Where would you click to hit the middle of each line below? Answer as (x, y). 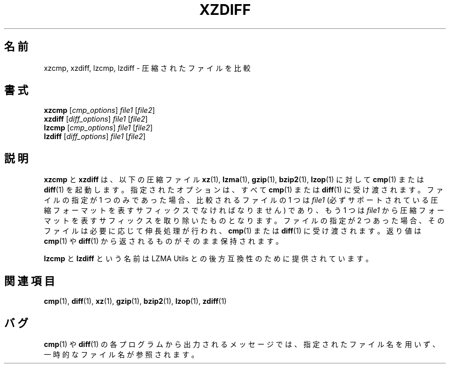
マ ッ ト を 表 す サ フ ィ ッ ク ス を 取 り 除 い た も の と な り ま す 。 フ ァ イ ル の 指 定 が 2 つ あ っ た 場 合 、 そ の (244, 221)
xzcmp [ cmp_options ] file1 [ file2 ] (99, 110)
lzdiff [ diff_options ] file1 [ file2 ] (95, 137)
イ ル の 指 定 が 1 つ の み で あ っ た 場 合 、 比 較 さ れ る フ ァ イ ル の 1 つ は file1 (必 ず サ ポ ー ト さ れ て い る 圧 (241, 200)
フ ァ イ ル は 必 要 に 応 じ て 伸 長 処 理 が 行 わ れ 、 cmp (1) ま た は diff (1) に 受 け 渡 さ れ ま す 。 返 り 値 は (232, 231)
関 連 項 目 (30, 281)
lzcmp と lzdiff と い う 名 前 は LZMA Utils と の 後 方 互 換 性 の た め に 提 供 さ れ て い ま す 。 (208, 259)
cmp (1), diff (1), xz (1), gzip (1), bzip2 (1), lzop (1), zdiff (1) (135, 301)
